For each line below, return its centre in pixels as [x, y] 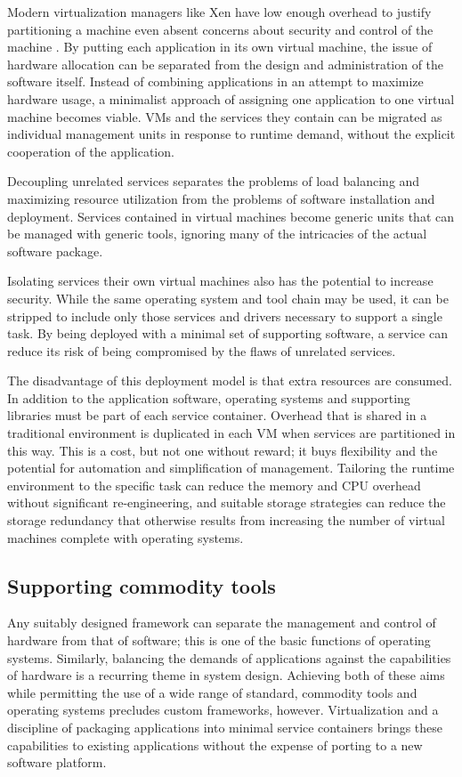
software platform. [57, 762]
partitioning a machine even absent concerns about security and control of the [220, 29]
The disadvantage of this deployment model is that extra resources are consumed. [230, 380]
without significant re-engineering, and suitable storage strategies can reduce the [227, 502]
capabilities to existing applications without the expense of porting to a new [215, 745]
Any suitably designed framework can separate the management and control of [222, 623]
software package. [55, 251]
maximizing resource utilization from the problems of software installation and [221, 198]
